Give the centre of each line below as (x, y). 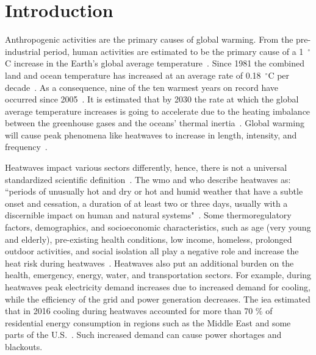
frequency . (26, 147)
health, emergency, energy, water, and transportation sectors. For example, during (158, 275)
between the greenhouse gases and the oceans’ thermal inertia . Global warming (155, 123)
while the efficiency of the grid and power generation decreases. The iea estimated (158, 299)
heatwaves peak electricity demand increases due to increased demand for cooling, (158, 287)
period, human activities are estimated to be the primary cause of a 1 (174, 51)
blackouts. (24, 346)
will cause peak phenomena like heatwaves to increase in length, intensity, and (151, 134)
